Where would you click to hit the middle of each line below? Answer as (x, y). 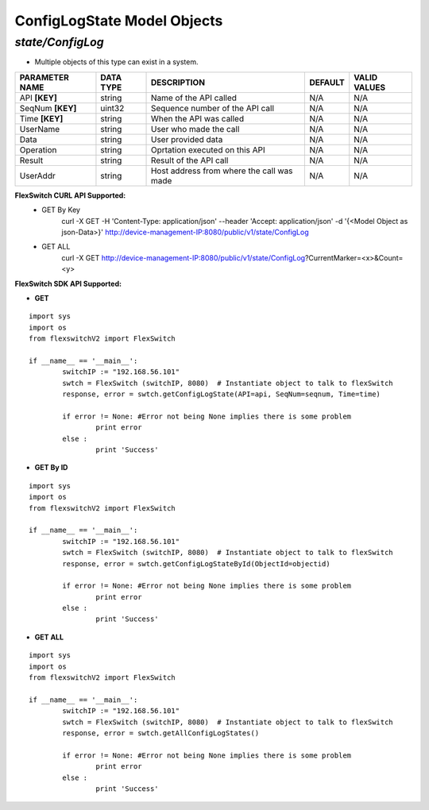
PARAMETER (44, 77)
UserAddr (37, 175)
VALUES (369, 87)
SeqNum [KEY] (48, 108)
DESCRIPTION (178, 82)
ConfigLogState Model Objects (119, 21)
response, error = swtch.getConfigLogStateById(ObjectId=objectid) (196, 563)
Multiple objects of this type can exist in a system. (116, 62)
